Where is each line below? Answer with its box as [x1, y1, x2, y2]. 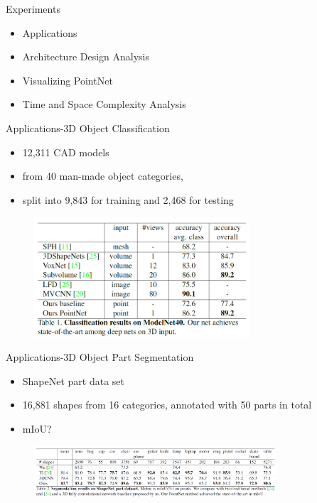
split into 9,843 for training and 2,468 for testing [22, 192, 234, 207]
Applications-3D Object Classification [6, 120, 170, 135]
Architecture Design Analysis [22, 49, 150, 64]
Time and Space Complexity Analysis [22, 97, 186, 112]
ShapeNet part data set [22, 373, 125, 388]
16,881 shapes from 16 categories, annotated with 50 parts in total [22, 397, 312, 412]
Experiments [6, 1, 60, 16]
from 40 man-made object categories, [22, 168, 183, 183]
